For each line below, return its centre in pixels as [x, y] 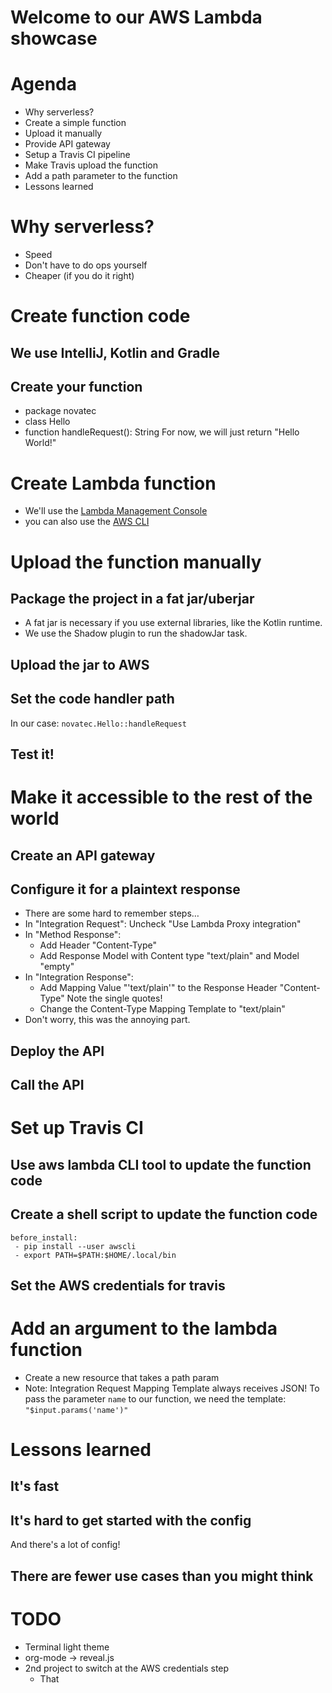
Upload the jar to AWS [80, 664]
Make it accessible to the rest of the [161, 797]
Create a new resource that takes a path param [122, 1377]
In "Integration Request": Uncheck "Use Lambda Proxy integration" [163, 924]
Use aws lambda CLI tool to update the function [161, 1164]
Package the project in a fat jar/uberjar [132, 598]
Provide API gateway [67, 144]
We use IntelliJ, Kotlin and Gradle [115, 352]
